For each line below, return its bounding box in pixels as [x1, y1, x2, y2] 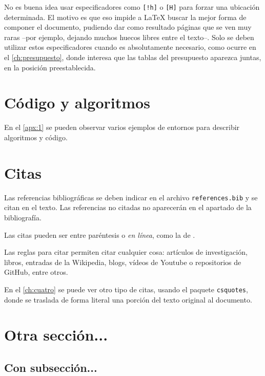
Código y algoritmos [4, 92, 150, 113]
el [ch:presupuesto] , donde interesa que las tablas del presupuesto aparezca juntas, [4, 52, 261, 63]
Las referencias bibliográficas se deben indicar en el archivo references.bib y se [4, 192, 258, 202]
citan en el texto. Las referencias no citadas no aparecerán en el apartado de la [4, 202, 252, 213]
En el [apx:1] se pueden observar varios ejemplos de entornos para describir [4, 122, 240, 133]
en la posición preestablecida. [4, 62, 96, 72]
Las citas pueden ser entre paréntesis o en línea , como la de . [4, 229, 195, 240]
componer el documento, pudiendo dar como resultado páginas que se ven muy [4, 22, 252, 32]
